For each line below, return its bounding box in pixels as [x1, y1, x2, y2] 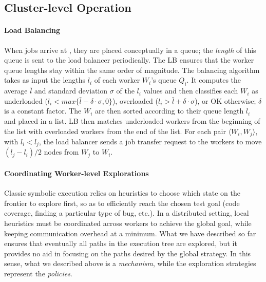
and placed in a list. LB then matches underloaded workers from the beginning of [4, 115, 260, 126]
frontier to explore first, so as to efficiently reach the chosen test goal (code [4, 197, 240, 208]
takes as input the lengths [4, 74, 86, 85]
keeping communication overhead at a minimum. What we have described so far [4, 228, 256, 238]
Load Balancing [4, 25, 61, 35]
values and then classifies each [143, 85, 238, 96]
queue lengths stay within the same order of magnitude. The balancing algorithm [4, 64, 260, 75]
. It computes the [186, 74, 241, 85]
